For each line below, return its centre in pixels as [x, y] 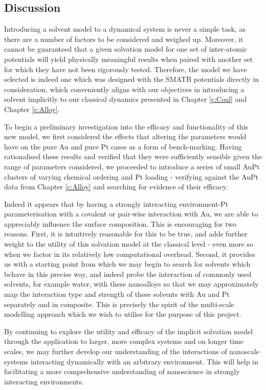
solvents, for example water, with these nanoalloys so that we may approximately [131, 284]
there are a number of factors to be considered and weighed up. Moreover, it [124, 39]
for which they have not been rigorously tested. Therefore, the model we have [126, 69]
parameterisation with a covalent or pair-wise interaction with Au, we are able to [131, 214]
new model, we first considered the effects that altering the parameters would [125, 136]
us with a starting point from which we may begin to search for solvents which [127, 264]
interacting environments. [44, 381]
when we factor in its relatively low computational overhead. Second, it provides [130, 254]
